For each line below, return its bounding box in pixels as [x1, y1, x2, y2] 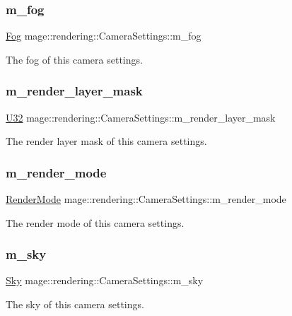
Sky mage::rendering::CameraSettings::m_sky [6, 273, 204, 288]
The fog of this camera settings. [6, 52, 143, 66]
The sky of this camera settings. [6, 297, 144, 312]
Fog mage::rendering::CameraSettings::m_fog [6, 28, 202, 43]
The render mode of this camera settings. [6, 215, 185, 230]
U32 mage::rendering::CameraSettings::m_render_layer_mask [6, 110, 276, 124]
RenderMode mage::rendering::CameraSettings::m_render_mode [6, 192, 286, 206]
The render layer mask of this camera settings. [6, 134, 207, 148]
